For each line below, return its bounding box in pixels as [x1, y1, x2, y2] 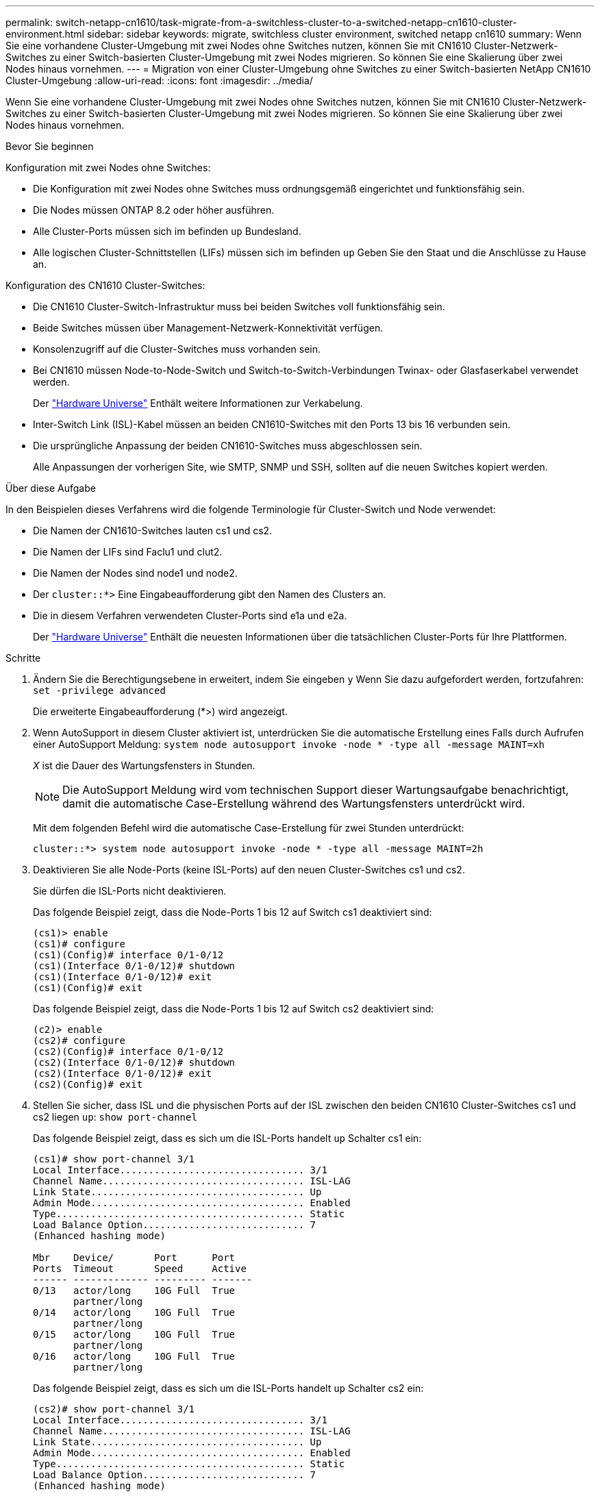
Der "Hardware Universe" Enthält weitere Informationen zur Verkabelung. [33, 397, 363, 409]
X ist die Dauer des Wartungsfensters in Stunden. [33, 760, 255, 771]
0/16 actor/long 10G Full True [33, 1351, 236, 1362]
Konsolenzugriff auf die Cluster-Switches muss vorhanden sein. [33, 343, 321, 355]
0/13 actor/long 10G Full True [33, 1285, 236, 1296]
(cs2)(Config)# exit [33, 1079, 143, 1090]
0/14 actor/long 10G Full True [33, 1307, 236, 1318]
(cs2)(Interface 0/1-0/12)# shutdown [33, 1057, 236, 1068]
